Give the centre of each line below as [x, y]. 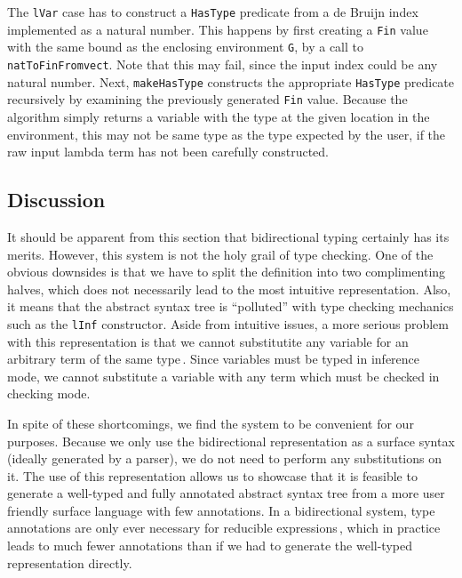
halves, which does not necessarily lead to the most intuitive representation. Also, [229, 289]
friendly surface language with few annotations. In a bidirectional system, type [221, 510]
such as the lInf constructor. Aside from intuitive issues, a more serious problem [228, 323]
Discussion [56, 200]
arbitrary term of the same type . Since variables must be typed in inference [214, 359]
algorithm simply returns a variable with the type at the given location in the [219, 116]
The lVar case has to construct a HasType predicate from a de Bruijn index [213, 12]
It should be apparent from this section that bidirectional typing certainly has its [228, 236]
